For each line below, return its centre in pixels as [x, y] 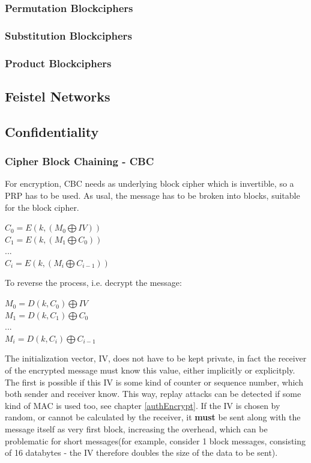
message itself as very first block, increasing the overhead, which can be [136, 429]
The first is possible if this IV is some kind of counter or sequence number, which [154, 382]
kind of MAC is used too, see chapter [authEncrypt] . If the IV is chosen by [143, 405]
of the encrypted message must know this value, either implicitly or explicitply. [150, 370]
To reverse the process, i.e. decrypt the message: [93, 283]
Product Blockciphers [58, 63]
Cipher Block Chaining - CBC [80, 161]
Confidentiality [52, 131]
